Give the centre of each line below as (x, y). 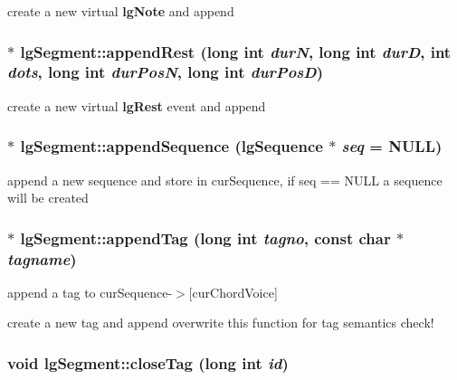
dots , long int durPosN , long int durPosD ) (165, 72)
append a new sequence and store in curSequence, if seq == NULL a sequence (225, 180)
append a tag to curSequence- (90, 292)
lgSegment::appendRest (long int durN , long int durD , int (236, 51)
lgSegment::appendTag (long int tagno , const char (205, 237)
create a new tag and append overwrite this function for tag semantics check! (221, 323)
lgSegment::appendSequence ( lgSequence (171, 146)
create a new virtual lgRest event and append (137, 105)
